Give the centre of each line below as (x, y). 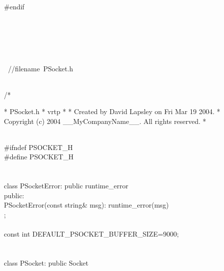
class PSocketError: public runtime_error (66, 186)
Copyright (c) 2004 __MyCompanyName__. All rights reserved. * (105, 121)
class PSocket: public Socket (46, 262)
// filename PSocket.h (41, 69)
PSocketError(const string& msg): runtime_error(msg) (87, 205)
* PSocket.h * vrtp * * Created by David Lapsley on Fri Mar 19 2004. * (112, 111)
